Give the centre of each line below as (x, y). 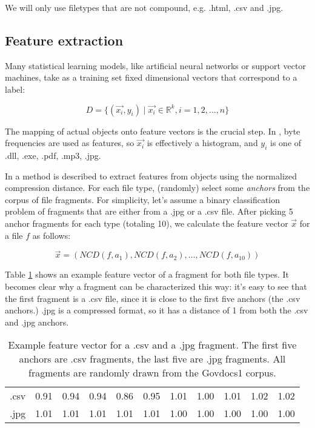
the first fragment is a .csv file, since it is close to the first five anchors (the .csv (153, 298)
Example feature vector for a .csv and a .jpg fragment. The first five (152, 345)
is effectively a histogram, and (202, 143)
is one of (286, 143)
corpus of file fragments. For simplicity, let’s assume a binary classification (143, 199)
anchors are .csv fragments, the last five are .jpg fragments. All (152, 359)
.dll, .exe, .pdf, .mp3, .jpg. (53, 155)
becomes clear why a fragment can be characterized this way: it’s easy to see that (156, 286)
